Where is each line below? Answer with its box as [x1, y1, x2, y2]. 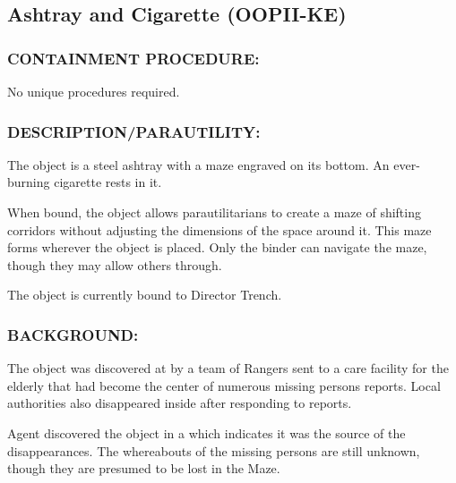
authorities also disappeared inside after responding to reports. [7, 394, 352, 412]
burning [7, 173, 50, 191]
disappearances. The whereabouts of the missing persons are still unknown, [7, 441, 420, 460]
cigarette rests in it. [54, 173, 162, 191]
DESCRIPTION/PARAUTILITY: [7, 120, 261, 142]
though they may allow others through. [7, 255, 222, 274]
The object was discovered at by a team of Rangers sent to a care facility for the [7, 359, 449, 377]
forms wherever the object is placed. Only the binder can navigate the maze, [7, 238, 427, 257]
